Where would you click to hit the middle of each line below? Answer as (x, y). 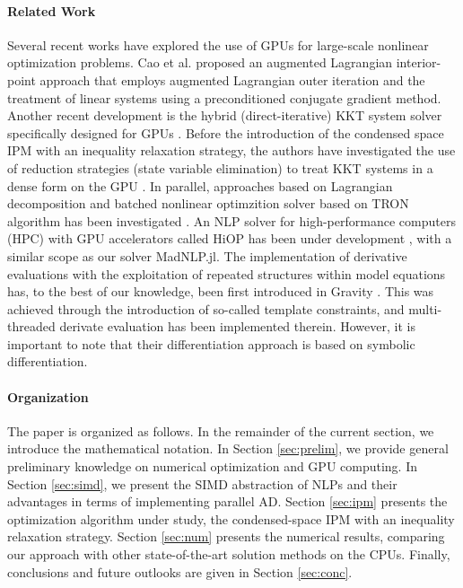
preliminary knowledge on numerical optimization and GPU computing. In (213, 466)
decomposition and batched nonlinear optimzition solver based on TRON (208, 203)
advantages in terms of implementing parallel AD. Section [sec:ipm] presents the (227, 501)
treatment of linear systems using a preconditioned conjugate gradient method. (224, 97)
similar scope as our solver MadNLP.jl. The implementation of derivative (207, 255)
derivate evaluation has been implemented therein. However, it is (237, 326)
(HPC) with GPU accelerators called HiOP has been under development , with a (230, 238)
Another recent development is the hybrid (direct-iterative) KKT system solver (225, 115)
